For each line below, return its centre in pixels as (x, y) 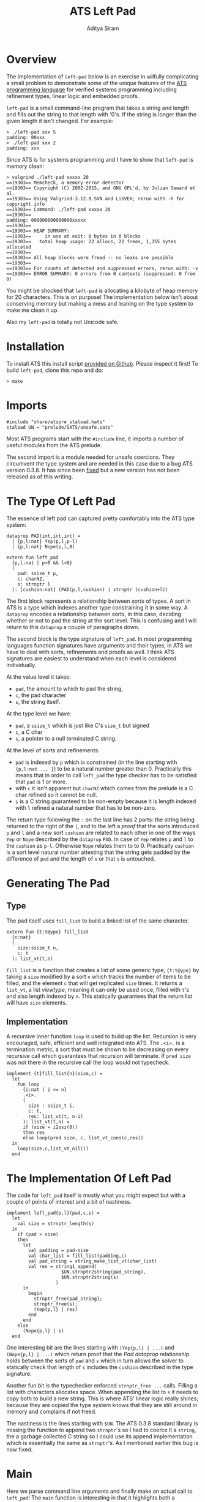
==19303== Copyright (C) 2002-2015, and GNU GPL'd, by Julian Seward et (101, 188)
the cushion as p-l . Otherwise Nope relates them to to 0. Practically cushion (100, 845)
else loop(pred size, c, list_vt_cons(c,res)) (83, 1138)
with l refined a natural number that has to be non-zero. (86, 807)
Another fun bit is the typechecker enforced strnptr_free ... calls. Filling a (102, 1386)
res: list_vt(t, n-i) (56, 1117)
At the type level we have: (39, 713)
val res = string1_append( (63, 1267)
